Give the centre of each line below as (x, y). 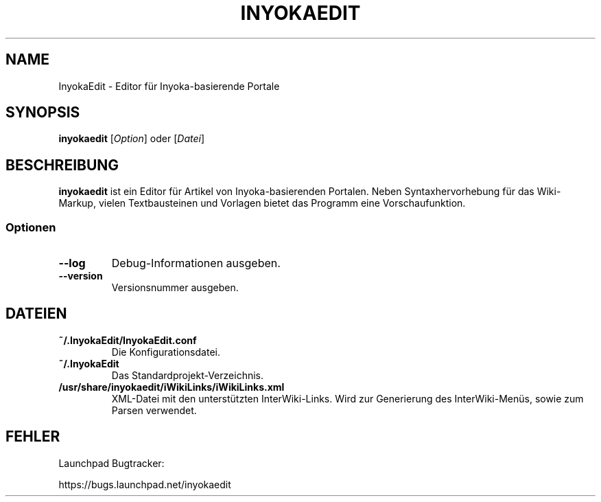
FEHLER (33, 437)
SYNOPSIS (43, 113)
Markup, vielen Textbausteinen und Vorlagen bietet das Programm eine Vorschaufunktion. (262, 203)
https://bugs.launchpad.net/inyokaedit (145, 484)
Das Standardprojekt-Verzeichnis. (187, 375)
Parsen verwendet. (154, 410)
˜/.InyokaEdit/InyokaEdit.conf (128, 340)
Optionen (31, 227)
